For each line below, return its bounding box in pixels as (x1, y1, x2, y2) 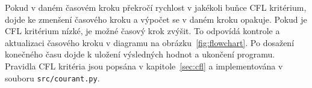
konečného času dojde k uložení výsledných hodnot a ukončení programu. (5, 48, 275, 60)
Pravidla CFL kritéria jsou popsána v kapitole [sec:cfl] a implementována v (5, 59, 283, 72)
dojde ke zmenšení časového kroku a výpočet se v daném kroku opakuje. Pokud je (5, 13, 307, 25)
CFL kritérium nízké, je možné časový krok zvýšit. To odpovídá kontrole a (5, 25, 280, 37)
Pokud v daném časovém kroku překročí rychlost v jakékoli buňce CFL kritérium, (5, 1, 307, 13)
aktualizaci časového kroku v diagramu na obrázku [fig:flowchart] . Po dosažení (5, 36, 295, 48)
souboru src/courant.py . (5, 71, 100, 84)
